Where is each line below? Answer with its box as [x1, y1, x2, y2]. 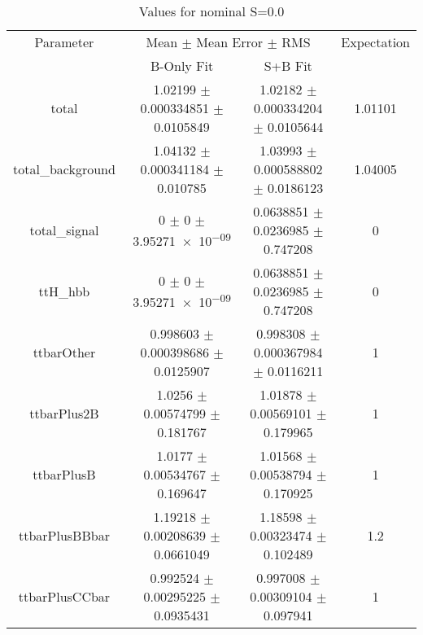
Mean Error [196, 33, 264, 51]
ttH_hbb [38, 282, 90, 300]
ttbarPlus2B [29, 404, 99, 423]
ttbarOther [33, 343, 96, 361]
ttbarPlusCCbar [18, 587, 111, 606]
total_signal [29, 221, 99, 239]
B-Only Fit [150, 56, 214, 75]
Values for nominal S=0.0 [138, 2, 285, 20]
